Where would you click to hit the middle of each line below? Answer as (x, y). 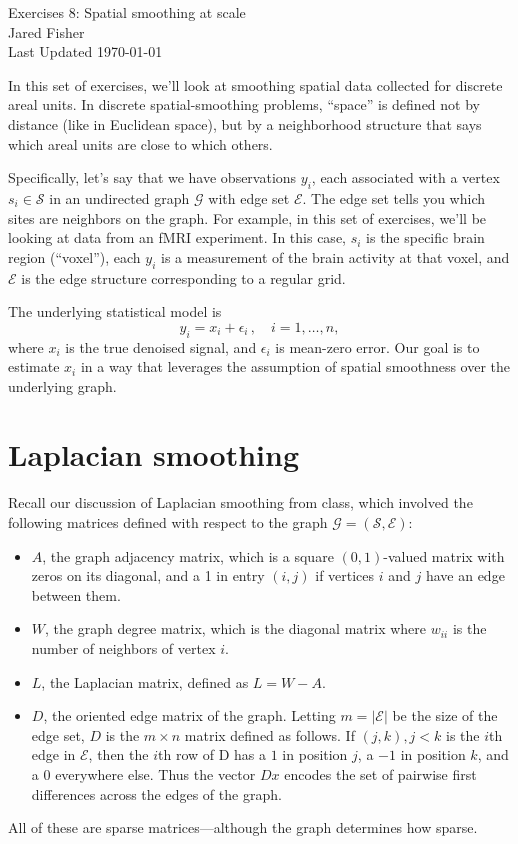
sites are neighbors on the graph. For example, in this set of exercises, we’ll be (247, 217)
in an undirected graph (119, 197)
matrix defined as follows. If (269, 734)
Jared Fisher (46, 31)
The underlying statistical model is (115, 311)
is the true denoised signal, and (161, 346)
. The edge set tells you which (394, 197)
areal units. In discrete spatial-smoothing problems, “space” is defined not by (244, 104)
